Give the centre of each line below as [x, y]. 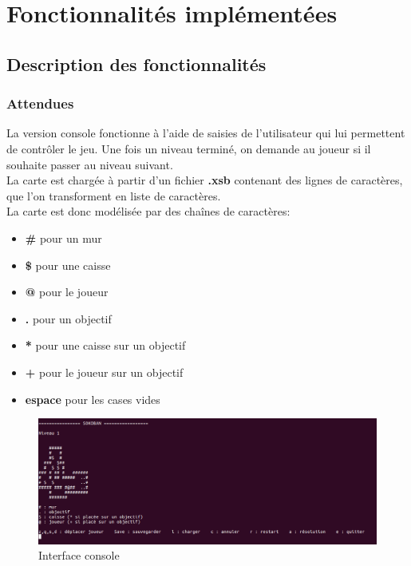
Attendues [40, 103]
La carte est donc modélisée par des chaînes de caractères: [148, 211]
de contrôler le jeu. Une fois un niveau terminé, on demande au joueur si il [189, 148]
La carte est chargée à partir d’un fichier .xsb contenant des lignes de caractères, [205, 180]
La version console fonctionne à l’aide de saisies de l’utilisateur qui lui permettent [206, 133]
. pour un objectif [68, 318]
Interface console [79, 555]
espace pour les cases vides [93, 399]
